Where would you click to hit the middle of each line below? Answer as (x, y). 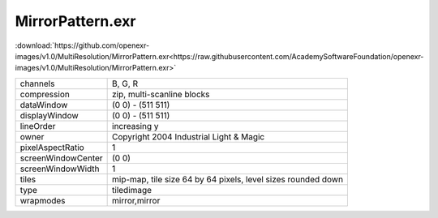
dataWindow (44, 105)
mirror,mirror (136, 200)
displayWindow (49, 115)
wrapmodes (43, 200)
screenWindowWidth (60, 169)
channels (37, 83)
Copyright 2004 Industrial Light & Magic (189, 136)
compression (45, 94)
